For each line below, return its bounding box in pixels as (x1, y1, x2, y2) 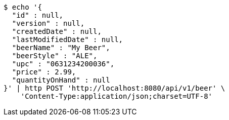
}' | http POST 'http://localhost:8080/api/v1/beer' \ (4, 84, 225, 92)
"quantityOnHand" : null (12, 76, 110, 84)
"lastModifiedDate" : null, (12, 35, 123, 44)
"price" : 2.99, (12, 68, 76, 76)
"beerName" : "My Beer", (12, 44, 110, 52)
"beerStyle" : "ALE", (12, 52, 98, 60)
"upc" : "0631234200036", (12, 60, 115, 68)
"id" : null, (12, 11, 64, 19)
